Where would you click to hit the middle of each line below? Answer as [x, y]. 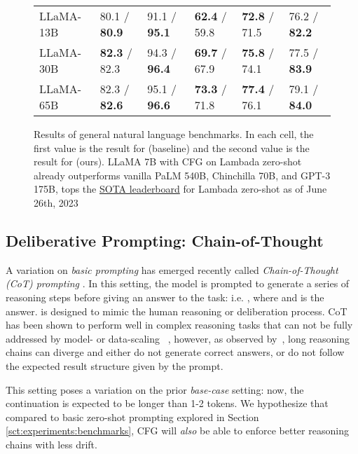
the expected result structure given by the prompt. [115, 365]
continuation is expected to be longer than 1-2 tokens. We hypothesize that [167, 403]
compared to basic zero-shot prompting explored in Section [132, 417]
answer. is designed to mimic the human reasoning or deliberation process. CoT [177, 311]
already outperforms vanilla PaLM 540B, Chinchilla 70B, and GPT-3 [182, 175]
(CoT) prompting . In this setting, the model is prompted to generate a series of [178, 283]
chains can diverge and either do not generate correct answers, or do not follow [175, 352]
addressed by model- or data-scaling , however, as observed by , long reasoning [178, 338]
